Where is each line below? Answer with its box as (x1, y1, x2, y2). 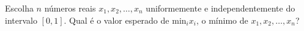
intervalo (5, 13, 37, 26)
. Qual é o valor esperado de (64, 13, 169, 26)
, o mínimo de (196, 13, 248, 26)
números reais (44, 2, 96, 14)
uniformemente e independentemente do (146, 2, 295, 14)
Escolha (5, 2, 34, 14)
